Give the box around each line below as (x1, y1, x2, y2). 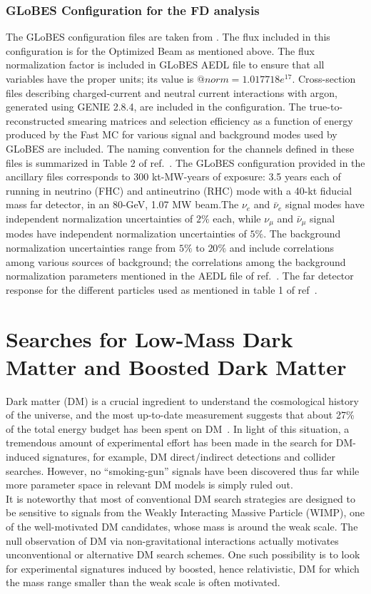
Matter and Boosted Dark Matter (6, 352, 347, 381)
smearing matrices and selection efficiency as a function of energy (68, 113, 353, 128)
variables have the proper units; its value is (6, 71, 194, 86)
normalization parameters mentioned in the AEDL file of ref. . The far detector (6, 268, 354, 283)
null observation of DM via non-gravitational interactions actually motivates (6, 533, 339, 548)
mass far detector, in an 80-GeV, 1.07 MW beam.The (6, 197, 239, 212)
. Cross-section (292, 71, 356, 86)
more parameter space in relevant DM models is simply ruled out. (6, 477, 293, 492)
